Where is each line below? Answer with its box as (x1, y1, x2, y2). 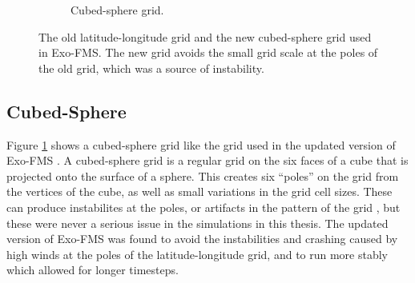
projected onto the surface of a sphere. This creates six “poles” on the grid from (6, 167, 399, 184)
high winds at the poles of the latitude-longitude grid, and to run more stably (6, 245, 389, 262)
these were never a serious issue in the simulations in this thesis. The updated (6, 214, 389, 231)
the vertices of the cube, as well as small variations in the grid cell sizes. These (6, 183, 393, 200)
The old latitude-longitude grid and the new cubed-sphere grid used (38, 28, 372, 45)
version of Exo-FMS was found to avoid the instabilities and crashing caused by (6, 230, 398, 247)
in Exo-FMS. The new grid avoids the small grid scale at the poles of (38, 44, 378, 61)
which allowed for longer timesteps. (6, 261, 179, 278)
